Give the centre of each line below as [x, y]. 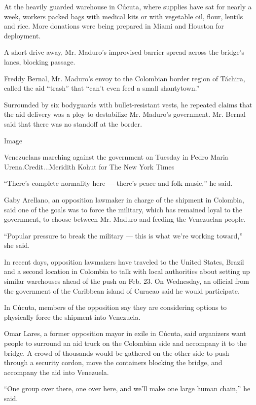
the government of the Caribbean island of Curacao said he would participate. [122, 290]
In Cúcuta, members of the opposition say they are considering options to [115, 307]
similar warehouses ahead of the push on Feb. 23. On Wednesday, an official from [127, 281]
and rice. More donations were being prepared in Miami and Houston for [114, 26]
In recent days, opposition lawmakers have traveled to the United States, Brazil [124, 261]
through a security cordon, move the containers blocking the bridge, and [113, 362]
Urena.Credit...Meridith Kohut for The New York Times [89, 166]
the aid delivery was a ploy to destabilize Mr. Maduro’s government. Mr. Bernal [125, 114]
